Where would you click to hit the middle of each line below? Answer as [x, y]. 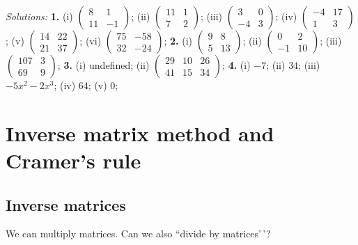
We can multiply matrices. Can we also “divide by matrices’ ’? [138, 234]
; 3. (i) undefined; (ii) [103, 65]
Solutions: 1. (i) [39, 16]
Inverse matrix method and [140, 133]
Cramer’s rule [73, 160]
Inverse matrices [66, 204]
